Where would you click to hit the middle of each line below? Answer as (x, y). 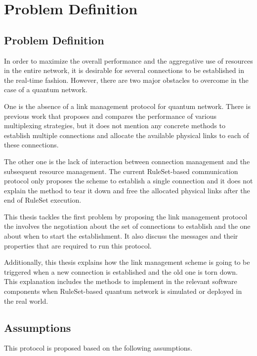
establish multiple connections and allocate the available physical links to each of (127, 135)
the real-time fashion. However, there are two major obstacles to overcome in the (126, 80)
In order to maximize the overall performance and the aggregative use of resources (128, 60)
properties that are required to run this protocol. (78, 245)
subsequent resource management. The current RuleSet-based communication (121, 171)
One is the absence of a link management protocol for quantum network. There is (127, 106)
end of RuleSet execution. (43, 200)
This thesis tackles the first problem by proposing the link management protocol (126, 216)
